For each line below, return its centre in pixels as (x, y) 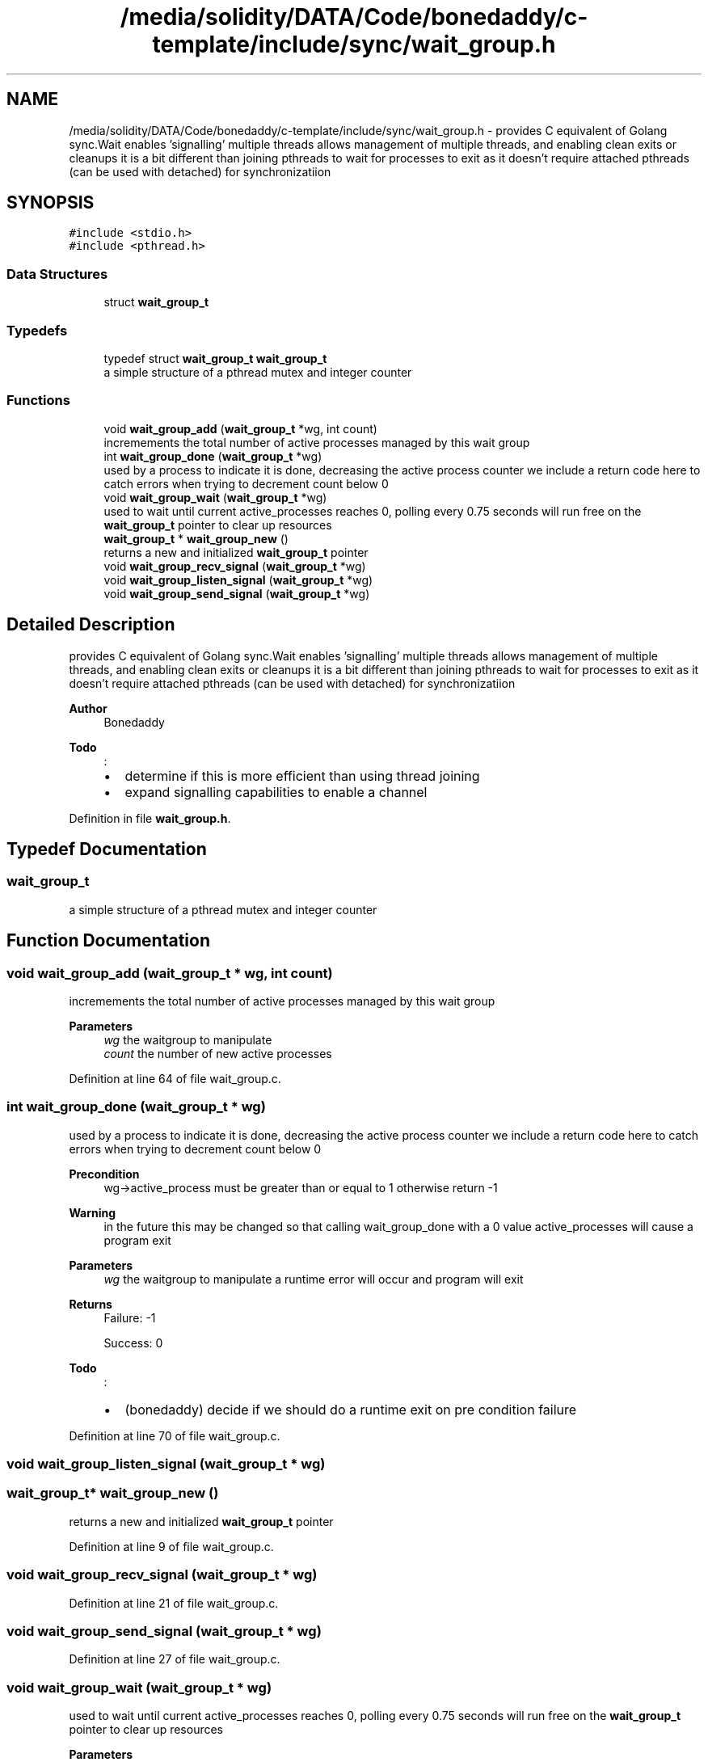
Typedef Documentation (107, 849)
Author (88, 708)
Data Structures (57, 274)
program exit (137, 1240)
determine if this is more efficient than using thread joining (302, 776)
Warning (93, 1212)
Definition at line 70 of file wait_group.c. (175, 1435)
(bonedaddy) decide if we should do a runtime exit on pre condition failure (351, 1409)
